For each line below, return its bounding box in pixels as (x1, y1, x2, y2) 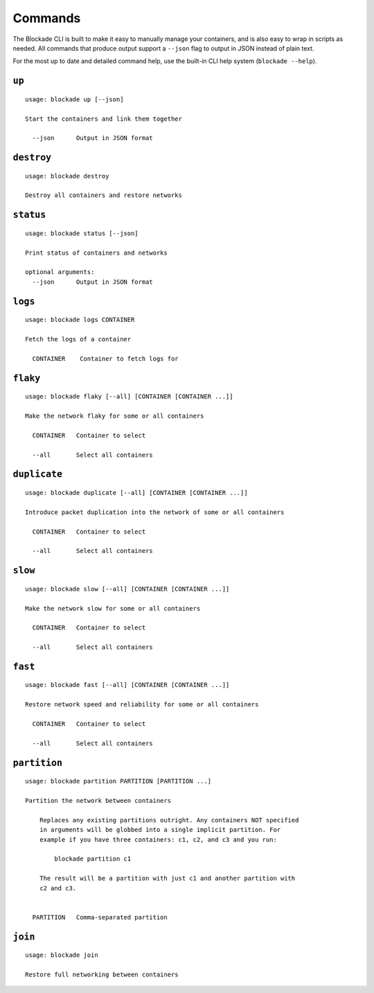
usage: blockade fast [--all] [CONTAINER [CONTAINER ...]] (25, 681, 230, 689)
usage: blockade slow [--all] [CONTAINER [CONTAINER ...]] (25, 585, 230, 593)
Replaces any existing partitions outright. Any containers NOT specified (39, 816, 299, 824)
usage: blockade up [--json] (25, 95, 124, 103)
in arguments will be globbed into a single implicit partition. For (39, 826, 281, 834)
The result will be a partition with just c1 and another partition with (39, 874, 296, 883)
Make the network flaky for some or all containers (25, 412, 204, 420)
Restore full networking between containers (25, 970, 179, 978)
